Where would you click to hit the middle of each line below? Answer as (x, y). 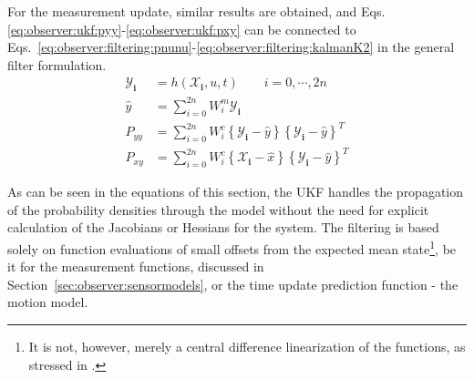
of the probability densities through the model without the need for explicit (218, 209)
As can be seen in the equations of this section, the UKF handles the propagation (236, 192)
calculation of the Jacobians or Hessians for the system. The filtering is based (223, 227)
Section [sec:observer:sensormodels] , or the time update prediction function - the (233, 284)
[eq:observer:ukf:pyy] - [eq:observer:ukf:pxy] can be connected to (182, 29)
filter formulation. (57, 64)
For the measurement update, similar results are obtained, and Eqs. (196, 11)
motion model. (48, 302)
